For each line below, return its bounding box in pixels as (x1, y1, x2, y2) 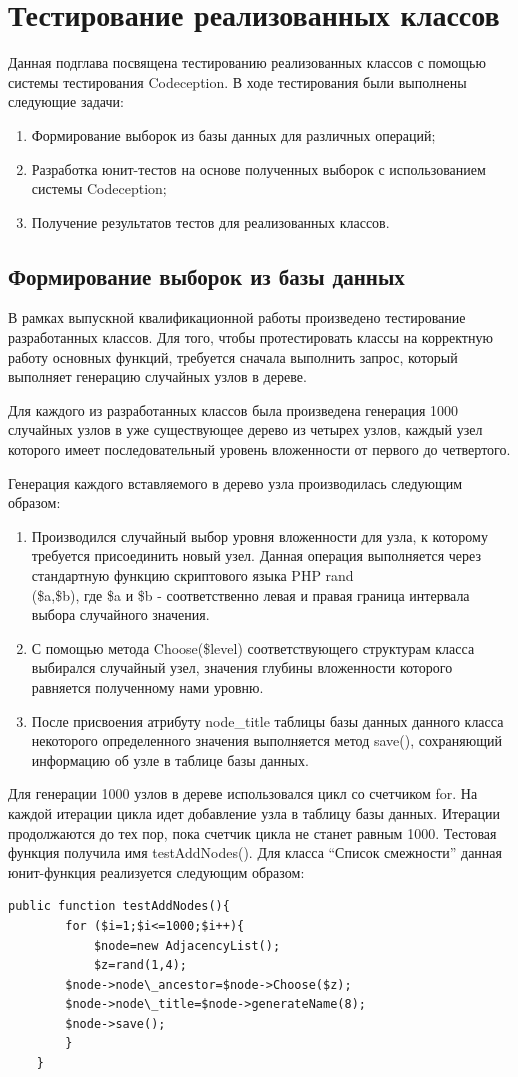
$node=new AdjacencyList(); (93, 938, 281, 953)
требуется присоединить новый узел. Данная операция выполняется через (31, 545, 481, 566)
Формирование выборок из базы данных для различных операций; (31, 124, 436, 145)
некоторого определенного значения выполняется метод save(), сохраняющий (31, 730, 502, 751)
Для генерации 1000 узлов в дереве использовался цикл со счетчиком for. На (8, 783, 478, 804)
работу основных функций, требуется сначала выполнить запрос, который (8, 346, 458, 367)
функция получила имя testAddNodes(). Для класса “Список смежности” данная (8, 842, 502, 863)
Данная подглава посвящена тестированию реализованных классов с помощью (8, 52, 486, 73)
